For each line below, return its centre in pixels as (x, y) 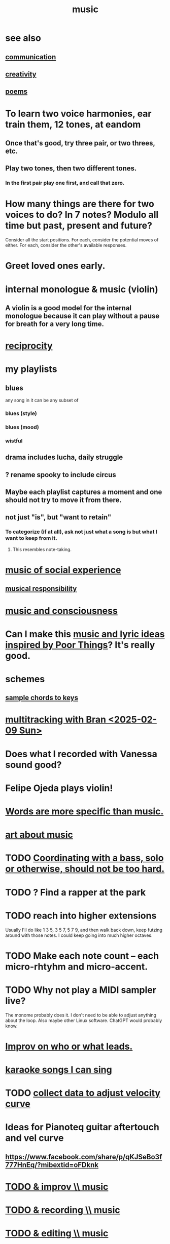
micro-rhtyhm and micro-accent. (77, 967)
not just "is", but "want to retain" (58, 517)
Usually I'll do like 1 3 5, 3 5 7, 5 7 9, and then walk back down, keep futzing (84, 930)
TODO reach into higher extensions (81, 916)
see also (23, 38)
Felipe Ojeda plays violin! (59, 788)
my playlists (31, 369)
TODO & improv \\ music (57, 1187)
